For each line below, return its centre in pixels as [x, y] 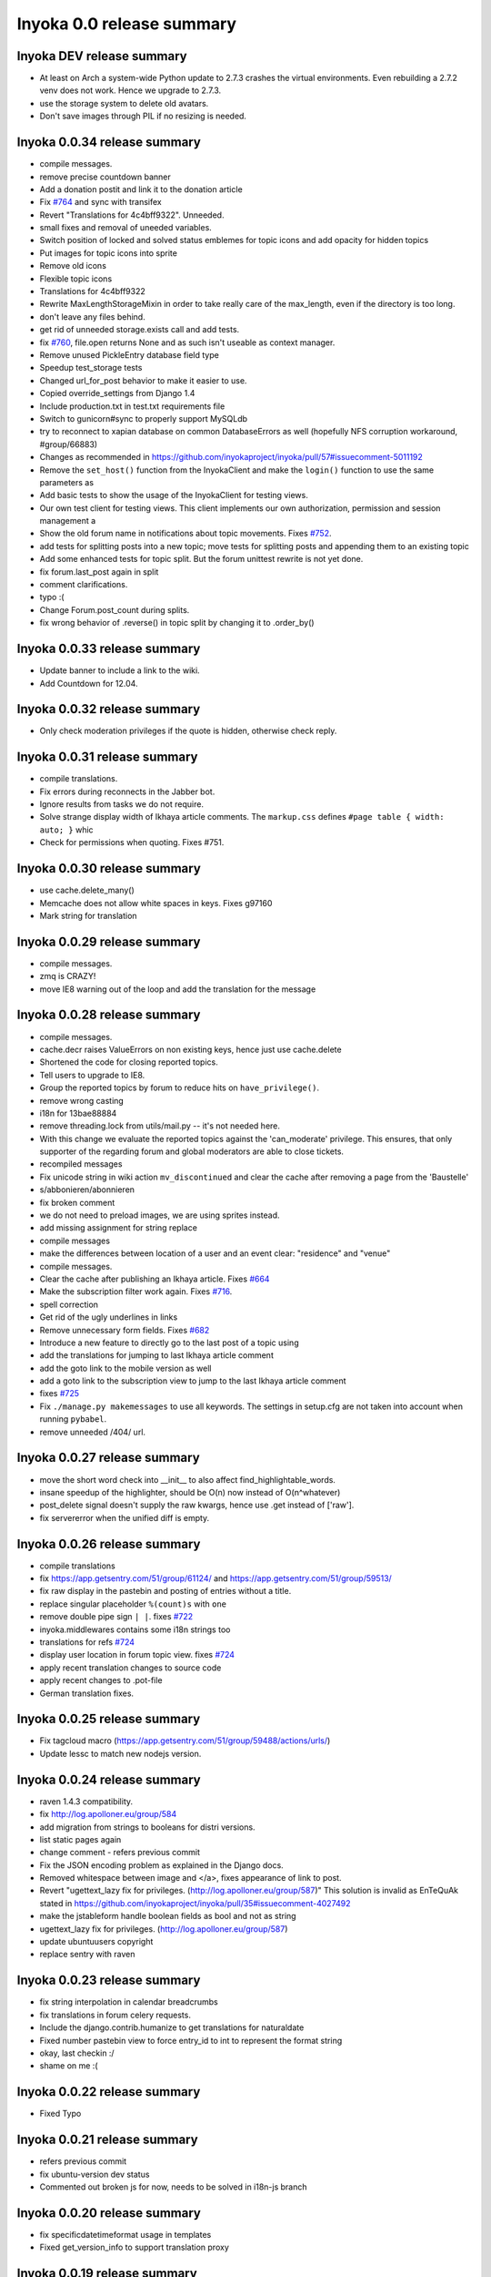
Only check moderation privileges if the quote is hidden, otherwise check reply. [188, 731]
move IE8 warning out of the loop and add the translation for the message [178, 989]
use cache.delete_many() [87, 890]
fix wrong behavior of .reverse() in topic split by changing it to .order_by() [177, 623]
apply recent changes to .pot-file [101, 1680]
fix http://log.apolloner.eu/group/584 [108, 1814]
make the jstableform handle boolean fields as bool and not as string [168, 1916]
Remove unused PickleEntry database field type [130, 355]
